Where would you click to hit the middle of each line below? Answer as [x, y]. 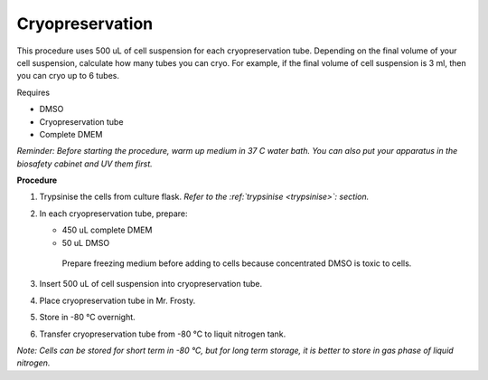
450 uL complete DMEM [107, 230]
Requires [33, 92]
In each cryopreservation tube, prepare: [114, 214]
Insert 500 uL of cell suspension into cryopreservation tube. [151, 284]
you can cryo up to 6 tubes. [68, 76]
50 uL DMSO [86, 242]
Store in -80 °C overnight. [87, 318]
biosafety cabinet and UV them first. [84, 164]
